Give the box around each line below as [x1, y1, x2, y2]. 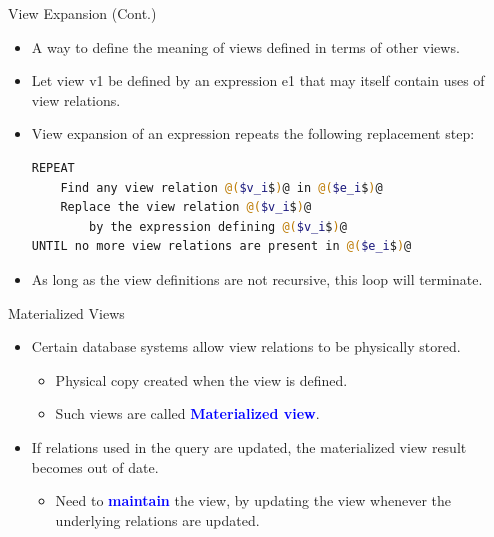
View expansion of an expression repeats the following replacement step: [31, 123, 475, 144]
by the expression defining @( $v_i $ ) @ [89, 219, 347, 234]
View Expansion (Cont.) [8, 3, 157, 23]
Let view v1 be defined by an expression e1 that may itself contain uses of [31, 70, 485, 91]
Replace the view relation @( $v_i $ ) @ [60, 200, 312, 215]
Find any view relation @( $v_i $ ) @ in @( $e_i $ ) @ [60, 180, 383, 195]
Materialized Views [8, 302, 125, 323]
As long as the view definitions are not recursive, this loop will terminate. [31, 268, 483, 289]
